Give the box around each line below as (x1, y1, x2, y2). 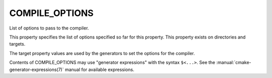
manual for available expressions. (64, 66, 134, 72)
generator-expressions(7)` (9, 66, 64, 72)
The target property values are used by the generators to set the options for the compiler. (9, 50, 195, 56)
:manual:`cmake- (216, 59, 251, 65)
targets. (9, 41, 26, 47)
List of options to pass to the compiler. (9, 25, 89, 31)
